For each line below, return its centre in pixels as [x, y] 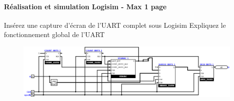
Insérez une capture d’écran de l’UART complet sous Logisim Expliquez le [115, 25]
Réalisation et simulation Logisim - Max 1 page [85, 6]
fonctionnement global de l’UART [54, 34]
